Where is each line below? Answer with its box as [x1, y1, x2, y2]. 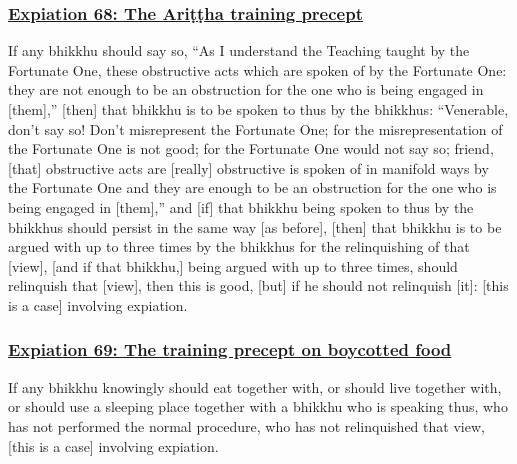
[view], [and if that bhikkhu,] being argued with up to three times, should [8, 255, 458, 276]
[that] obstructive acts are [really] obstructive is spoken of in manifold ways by [8, 157, 489, 178]
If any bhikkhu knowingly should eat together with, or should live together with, [8, 376, 502, 397]
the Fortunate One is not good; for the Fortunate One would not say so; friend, [8, 138, 494, 159]
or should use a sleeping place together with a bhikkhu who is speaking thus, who [8, 396, 508, 417]
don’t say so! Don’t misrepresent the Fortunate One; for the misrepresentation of [8, 118, 503, 139]
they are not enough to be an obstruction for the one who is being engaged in [8, 79, 484, 100]
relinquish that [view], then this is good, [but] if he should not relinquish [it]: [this [8, 275, 509, 296]
